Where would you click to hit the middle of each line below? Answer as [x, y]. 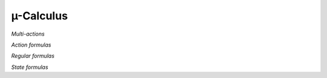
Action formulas [31, 45]
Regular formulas [33, 56]
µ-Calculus [39, 16]
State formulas [30, 67]
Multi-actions [28, 34]
